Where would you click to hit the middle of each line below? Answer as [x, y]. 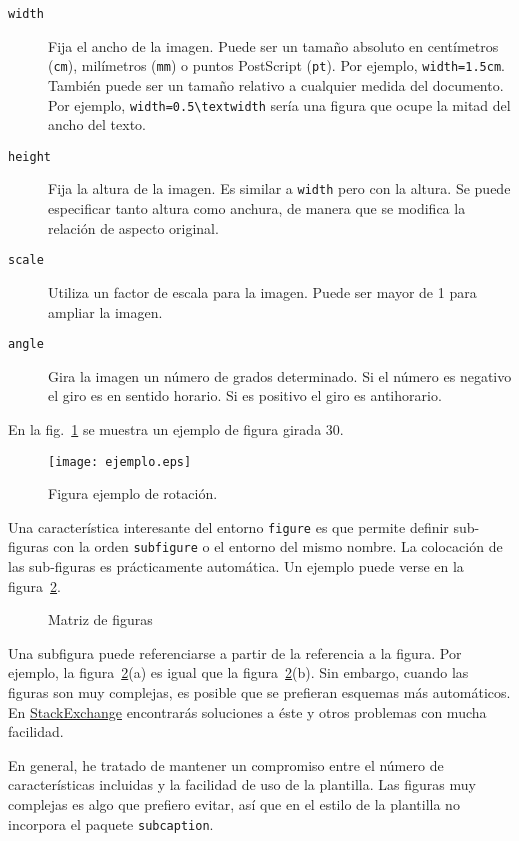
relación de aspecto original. [133, 227]
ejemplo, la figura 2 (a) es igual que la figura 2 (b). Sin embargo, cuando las [238, 672]
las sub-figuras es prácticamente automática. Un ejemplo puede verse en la [236, 566]
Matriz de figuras [100, 619]
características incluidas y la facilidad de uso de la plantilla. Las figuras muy [242, 784]
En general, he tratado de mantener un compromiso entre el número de [226, 764]
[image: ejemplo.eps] [120, 461]
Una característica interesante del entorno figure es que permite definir [228, 526]
